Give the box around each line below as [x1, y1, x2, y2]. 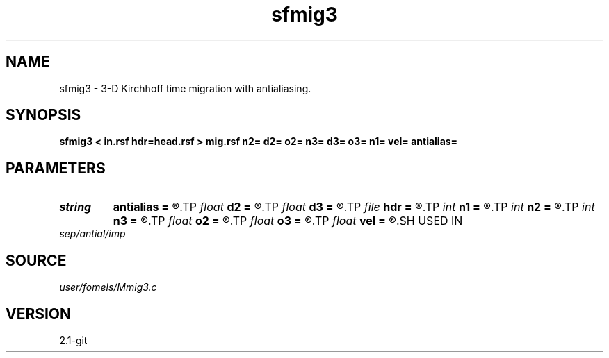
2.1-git [59, 334, 88, 346]
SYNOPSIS [6, 106, 81, 124]
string [59, 200, 92, 214]
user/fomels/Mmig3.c [59, 281, 157, 293]
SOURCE [6, 251, 67, 269]
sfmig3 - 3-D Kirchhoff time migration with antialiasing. [59, 82, 311, 94]
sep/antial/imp [59, 228, 126, 240]
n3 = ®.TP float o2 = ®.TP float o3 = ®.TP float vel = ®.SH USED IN [113, 214, 463, 228]
